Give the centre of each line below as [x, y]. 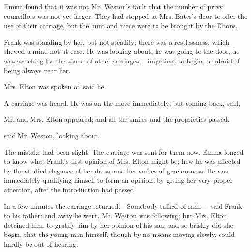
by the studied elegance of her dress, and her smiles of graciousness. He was [116, 170]
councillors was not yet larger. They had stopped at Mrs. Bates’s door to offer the [126, 16]
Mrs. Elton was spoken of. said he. [55, 87]
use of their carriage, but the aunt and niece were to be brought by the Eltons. [121, 25]
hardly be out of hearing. [41, 244]
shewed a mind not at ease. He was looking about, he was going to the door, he [122, 51]
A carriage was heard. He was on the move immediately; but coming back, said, [122, 102]
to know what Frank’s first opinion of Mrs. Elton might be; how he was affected [122, 161]
